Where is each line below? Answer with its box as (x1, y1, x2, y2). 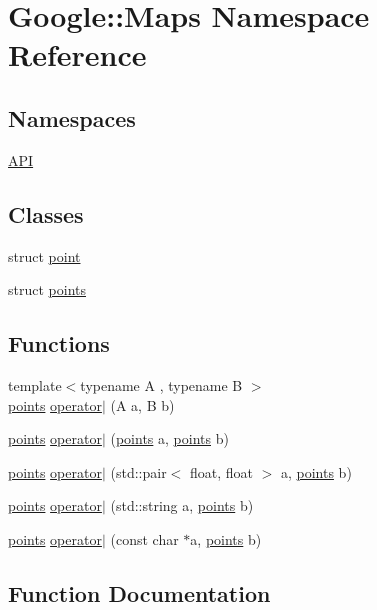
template (8, 374, 62, 395)
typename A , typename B (80, 374, 243, 395)
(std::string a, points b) (110, 495, 254, 516)
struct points (8, 279, 86, 300)
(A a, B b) (110, 394, 175, 415)
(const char (110, 528, 179, 549)
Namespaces (8, 102, 136, 133)
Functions (8, 328, 110, 359)
